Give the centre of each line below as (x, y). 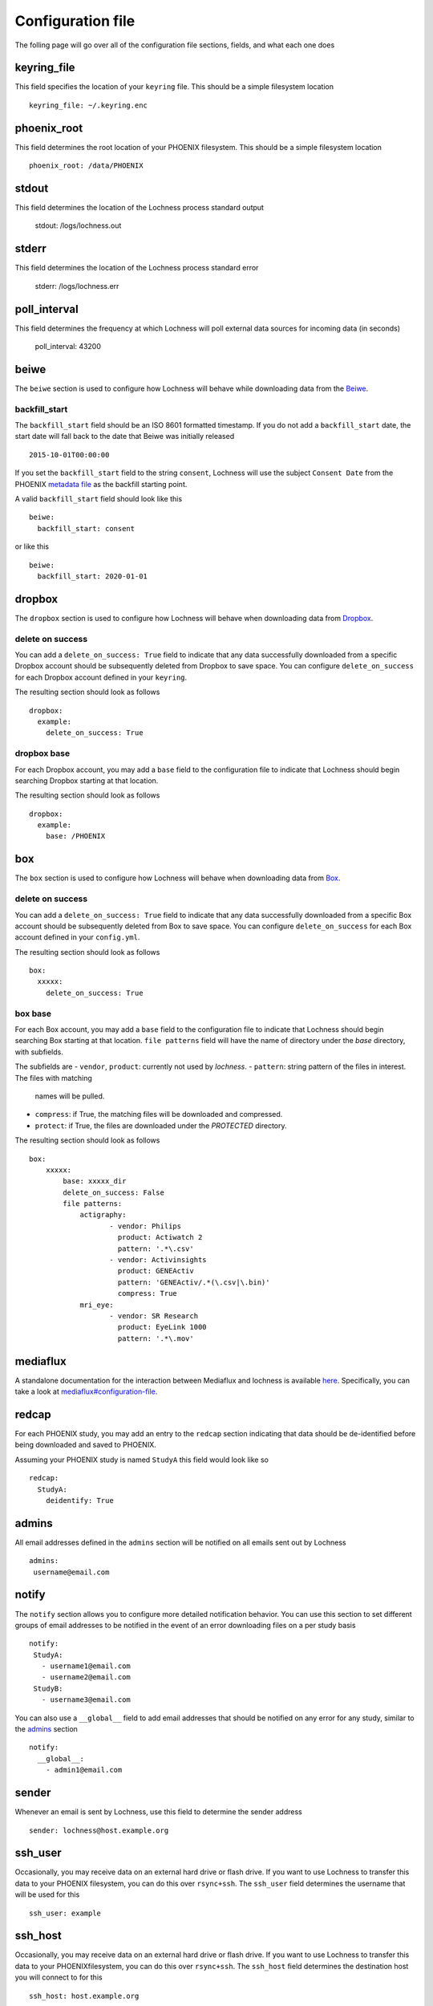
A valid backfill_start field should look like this (99, 499)
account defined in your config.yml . (77, 937)
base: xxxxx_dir (95, 1181)
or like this (32, 546)
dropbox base (42, 753)
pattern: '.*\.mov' (156, 1338)
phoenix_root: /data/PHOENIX (86, 166)
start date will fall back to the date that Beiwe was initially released (125, 437)
